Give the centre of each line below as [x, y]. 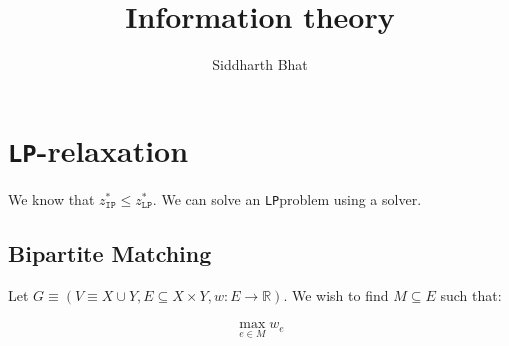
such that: [471, 294]
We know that [51, 198]
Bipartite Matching [110, 252]
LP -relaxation [98, 149]
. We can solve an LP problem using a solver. [287, 198]
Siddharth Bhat [260, 64]
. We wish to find [336, 294]
